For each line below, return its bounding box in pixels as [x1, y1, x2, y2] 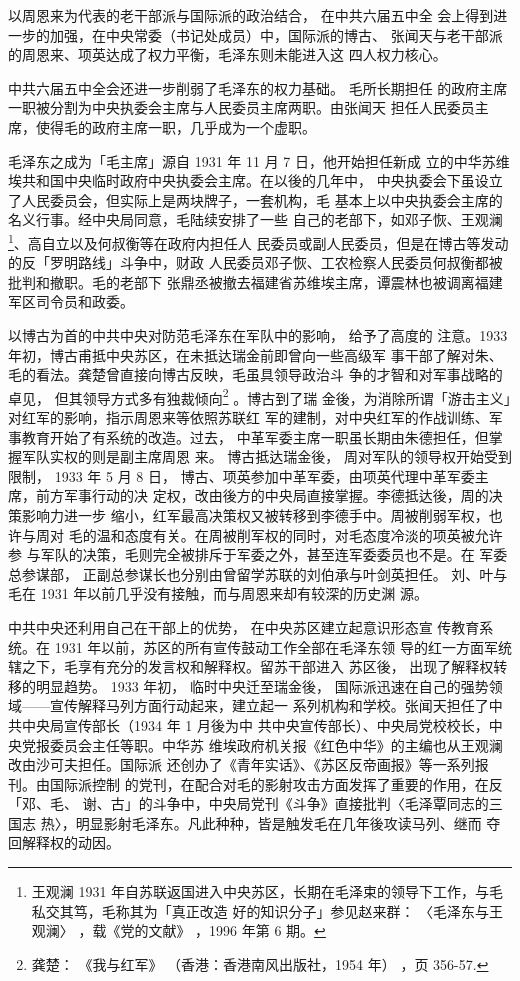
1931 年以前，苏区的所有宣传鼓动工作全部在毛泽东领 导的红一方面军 [54, 636, 498, 657]
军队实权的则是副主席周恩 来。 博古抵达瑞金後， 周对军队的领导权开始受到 [21, 446, 512, 467]
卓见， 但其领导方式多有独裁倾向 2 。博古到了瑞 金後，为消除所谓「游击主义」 [8, 384, 511, 408]
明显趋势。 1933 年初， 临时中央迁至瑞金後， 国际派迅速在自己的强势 [35, 675, 489, 696]
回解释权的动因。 [8, 832, 120, 853]
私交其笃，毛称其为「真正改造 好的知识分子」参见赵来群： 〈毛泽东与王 [31, 900, 504, 921]
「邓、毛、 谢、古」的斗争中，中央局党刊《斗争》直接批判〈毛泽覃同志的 [8, 793, 489, 814]
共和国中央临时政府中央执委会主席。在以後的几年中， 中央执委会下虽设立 [21, 170, 503, 191]
